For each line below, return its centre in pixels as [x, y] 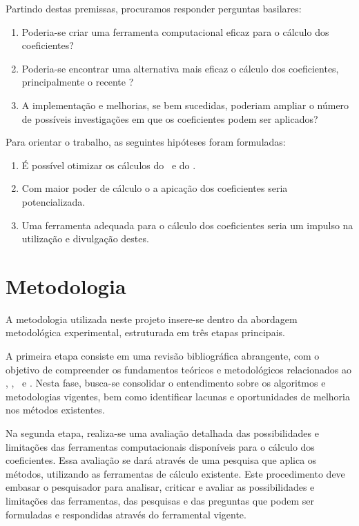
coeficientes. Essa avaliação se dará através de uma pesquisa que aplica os [161, 460]
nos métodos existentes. [55, 410]
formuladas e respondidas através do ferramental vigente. [126, 514]
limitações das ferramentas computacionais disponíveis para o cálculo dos [160, 446]
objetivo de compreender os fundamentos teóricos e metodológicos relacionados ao [179, 369]
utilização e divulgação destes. [85, 238]
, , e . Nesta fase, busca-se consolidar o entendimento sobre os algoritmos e [166, 383]
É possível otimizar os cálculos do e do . [109, 165]
